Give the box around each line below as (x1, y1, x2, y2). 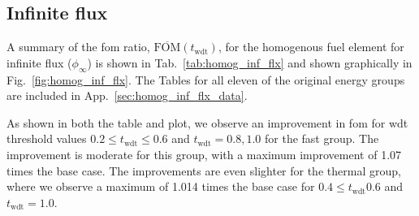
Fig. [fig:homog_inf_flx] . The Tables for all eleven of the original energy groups (6, 71, 405, 88)
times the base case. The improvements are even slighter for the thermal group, (6, 162, 401, 179)
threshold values (6, 130, 87, 147)
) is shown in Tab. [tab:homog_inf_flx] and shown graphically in (87, 54, 413, 71)
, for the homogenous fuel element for (218, 38, 404, 55)
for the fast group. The (265, 130, 379, 147)
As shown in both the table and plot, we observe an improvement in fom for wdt (6, 114, 408, 131)
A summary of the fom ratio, (6, 38, 150, 55)
